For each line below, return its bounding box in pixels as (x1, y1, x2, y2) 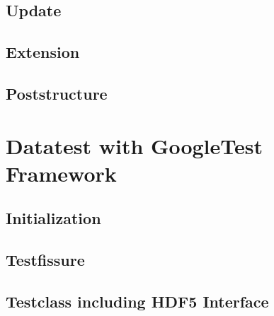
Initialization (6, 207, 101, 229)
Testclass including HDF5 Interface (6, 290, 269, 312)
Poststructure (6, 82, 108, 104)
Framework (6, 158, 117, 187)
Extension (6, 41, 80, 63)
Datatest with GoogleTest (6, 131, 263, 160)
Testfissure (6, 249, 85, 271)
